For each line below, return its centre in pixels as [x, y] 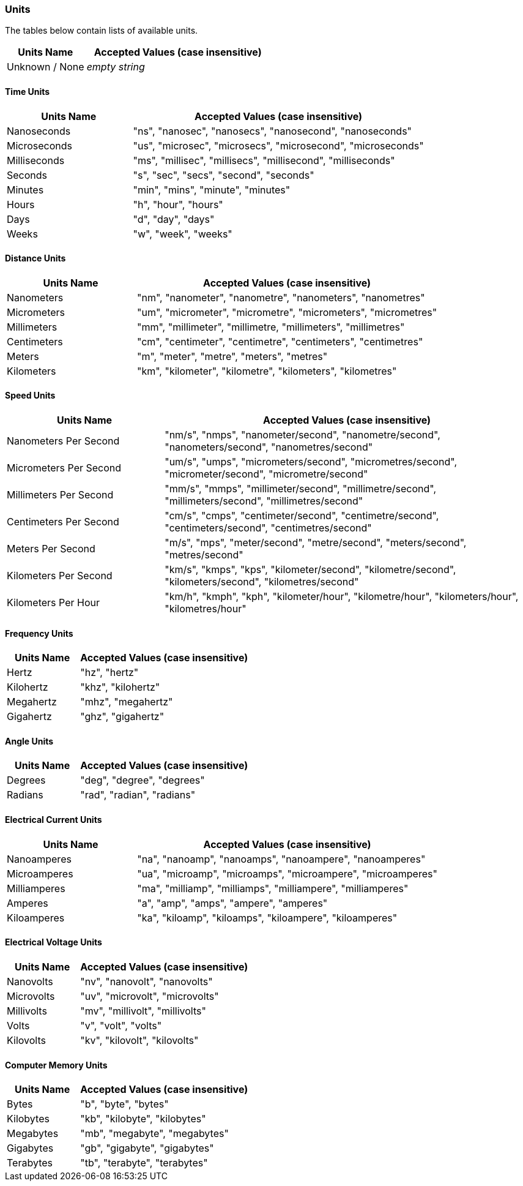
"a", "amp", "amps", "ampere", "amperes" [232, 903]
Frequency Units [39, 633]
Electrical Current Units [54, 820]
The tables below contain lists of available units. [102, 31]
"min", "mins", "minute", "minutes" [212, 190]
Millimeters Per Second [60, 495]
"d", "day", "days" [174, 219]
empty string [116, 67]
